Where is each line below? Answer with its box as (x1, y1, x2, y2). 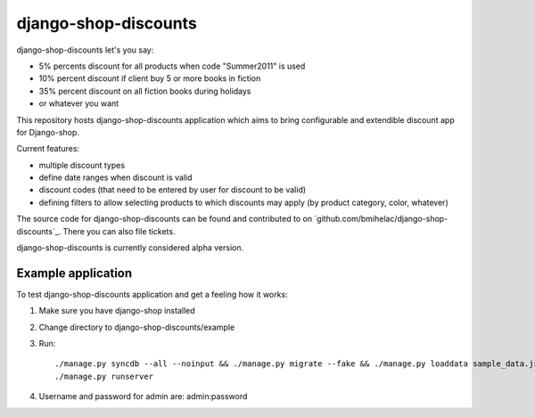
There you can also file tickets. (62, 225, 176, 236)
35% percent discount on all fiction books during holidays (38, 86, 251, 96)
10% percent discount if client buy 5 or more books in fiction (38, 73, 261, 84)
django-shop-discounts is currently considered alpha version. (16, 242, 244, 253)
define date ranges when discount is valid (38, 172, 193, 183)
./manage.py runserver (54, 371, 154, 381)
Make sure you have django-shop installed (38, 306, 195, 316)
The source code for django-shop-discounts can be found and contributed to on (16, 214, 312, 225)
